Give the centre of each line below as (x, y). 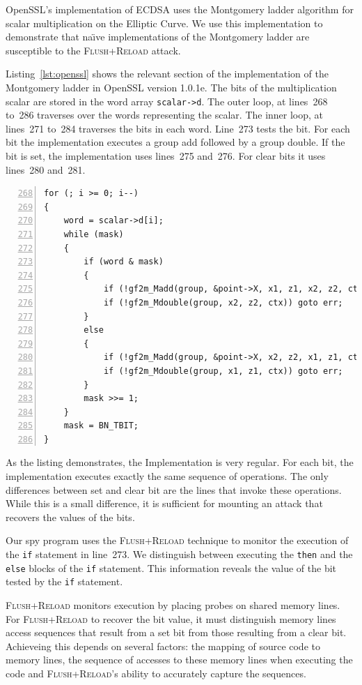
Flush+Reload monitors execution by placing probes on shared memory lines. (173, 605)
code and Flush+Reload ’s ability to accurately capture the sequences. (156, 673)
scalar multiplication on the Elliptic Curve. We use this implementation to (164, 23)
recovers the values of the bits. (70, 517)
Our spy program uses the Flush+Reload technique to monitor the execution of (177, 540)
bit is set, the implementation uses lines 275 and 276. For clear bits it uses (166, 156)
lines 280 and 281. (46, 169)
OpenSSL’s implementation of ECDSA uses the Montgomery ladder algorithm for (180, 9)
